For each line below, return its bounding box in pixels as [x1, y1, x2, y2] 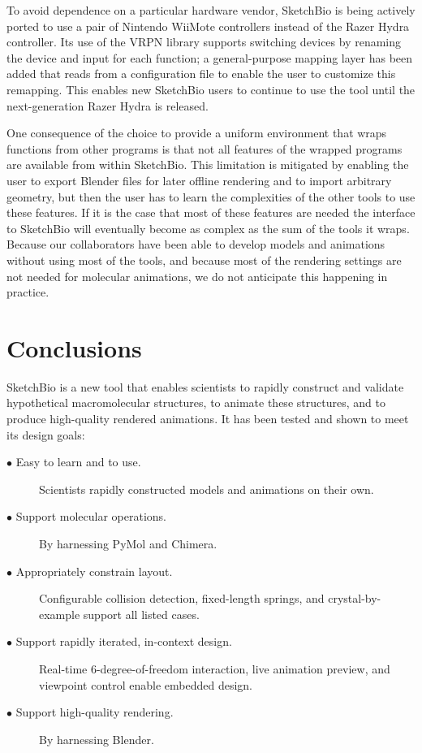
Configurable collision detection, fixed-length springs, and [39, 590, 325, 607]
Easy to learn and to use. [15, 453, 141, 470]
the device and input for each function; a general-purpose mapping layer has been [6, 49, 413, 66]
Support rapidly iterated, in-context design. [15, 633, 232, 650]
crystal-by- [328, 590, 381, 607]
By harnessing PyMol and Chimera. [39, 534, 217, 552]
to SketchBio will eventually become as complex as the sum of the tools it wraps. [6, 219, 410, 236]
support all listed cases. [83, 605, 200, 622]
